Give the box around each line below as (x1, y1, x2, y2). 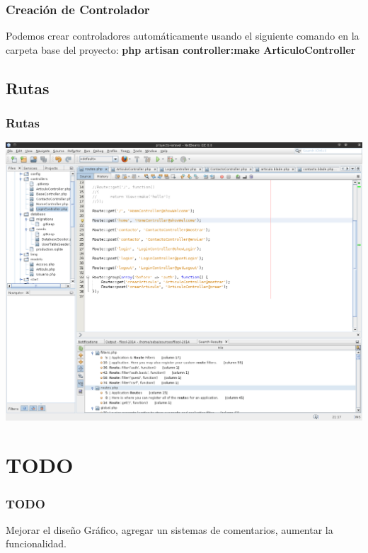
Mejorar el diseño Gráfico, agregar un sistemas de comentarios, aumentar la (6, 522, 333, 537)
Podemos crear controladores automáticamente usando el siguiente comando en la (6, 28, 360, 43)
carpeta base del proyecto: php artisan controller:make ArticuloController (6, 42, 356, 57)
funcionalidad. (6, 536, 67, 551)
